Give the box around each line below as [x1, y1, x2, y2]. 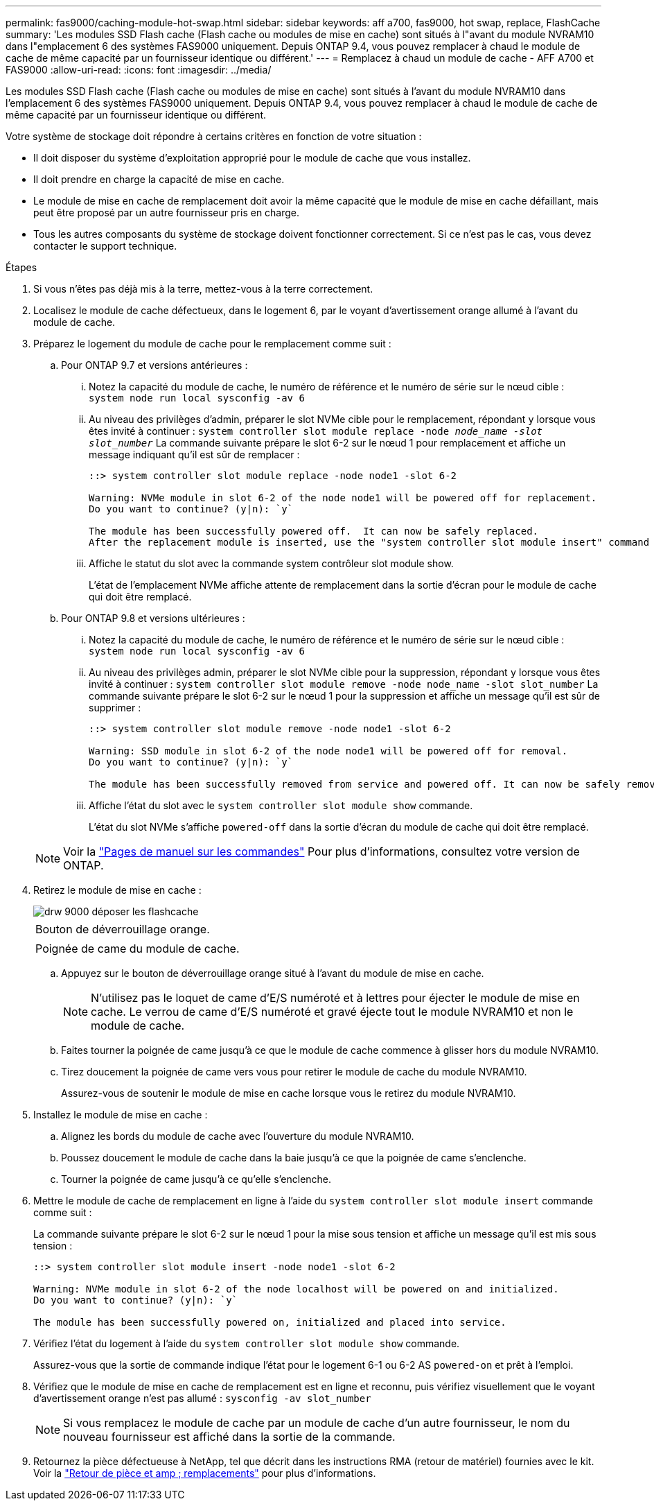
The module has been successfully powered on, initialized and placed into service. [33, 1317, 506, 1328]
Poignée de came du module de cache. [35, 942, 240, 955]
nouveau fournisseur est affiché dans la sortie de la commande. [63, 1430, 396, 1444]
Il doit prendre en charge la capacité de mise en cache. [33, 173, 285, 185]
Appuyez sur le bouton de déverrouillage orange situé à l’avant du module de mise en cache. [61, 967, 484, 979]
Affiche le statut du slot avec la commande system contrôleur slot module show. [89, 557, 454, 569]
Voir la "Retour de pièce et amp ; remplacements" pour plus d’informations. [33, 1467, 376, 1479]
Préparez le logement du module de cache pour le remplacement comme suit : [33, 338, 391, 349]
